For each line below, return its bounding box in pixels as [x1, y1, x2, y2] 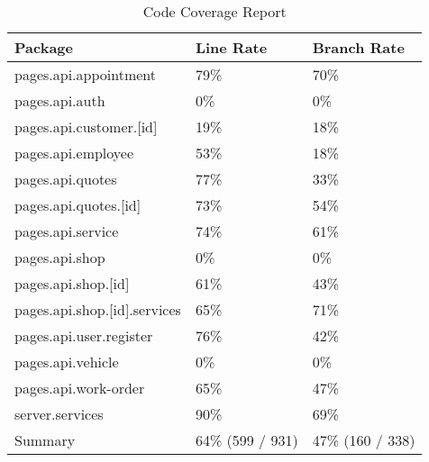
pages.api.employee [14, 142, 134, 163]
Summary [14, 430, 76, 450]
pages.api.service [14, 221, 119, 241]
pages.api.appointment [14, 64, 157, 85]
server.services [14, 403, 104, 424]
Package [14, 37, 73, 58]
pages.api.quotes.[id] [14, 195, 141, 215]
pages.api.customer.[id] [14, 116, 158, 137]
